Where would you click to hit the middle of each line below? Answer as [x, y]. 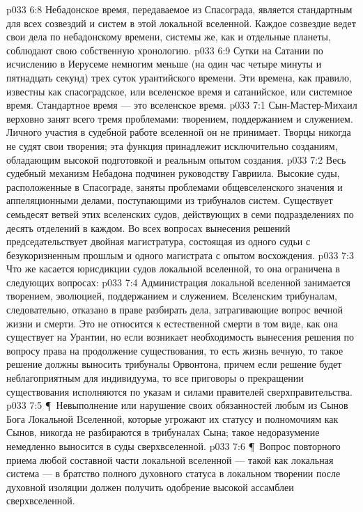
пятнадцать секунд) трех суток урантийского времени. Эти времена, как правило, [179, 77]
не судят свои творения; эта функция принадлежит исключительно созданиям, [172, 145]
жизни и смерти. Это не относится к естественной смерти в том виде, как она [172, 323]
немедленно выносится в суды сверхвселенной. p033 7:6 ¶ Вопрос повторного [173, 446]
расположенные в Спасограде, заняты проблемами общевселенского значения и [175, 186]
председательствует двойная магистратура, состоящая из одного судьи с [159, 241]
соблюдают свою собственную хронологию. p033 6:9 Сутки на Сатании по [165, 50]
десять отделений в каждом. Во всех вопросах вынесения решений [148, 227]
